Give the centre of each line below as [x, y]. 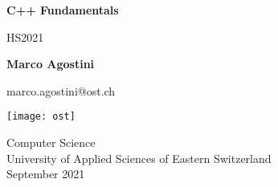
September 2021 [46, 174]
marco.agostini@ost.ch [61, 90]
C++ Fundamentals [63, 10]
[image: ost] [41, 117]
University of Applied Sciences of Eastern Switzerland [139, 158]
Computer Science [51, 142]
